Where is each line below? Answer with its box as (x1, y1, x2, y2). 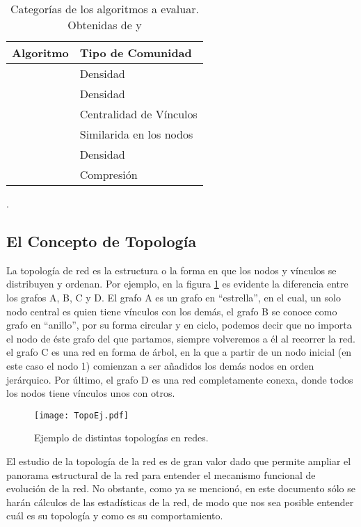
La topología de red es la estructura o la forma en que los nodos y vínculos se (6, 262, 337, 277)
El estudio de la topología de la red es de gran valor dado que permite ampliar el (6, 453, 351, 468)
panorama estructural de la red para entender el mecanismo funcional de (6, 467, 316, 482)
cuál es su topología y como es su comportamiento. (6, 508, 223, 523)
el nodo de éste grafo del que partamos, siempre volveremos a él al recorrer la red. (6, 331, 355, 345)
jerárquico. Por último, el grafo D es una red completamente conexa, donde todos (6, 372, 353, 386)
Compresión (79, 166, 138, 182)
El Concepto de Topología (6, 230, 197, 251)
